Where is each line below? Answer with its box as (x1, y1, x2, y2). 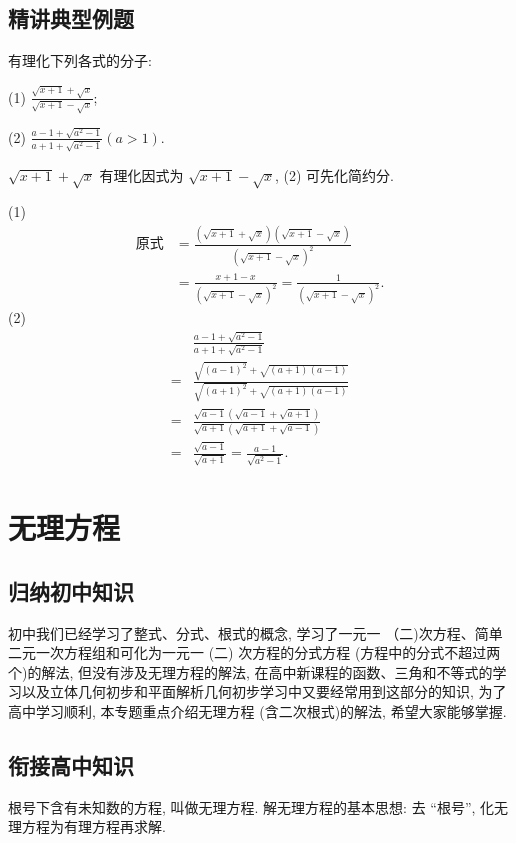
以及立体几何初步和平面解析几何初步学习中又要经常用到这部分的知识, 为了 (21, 681, 507, 702)
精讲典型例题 (8, 3, 134, 34)
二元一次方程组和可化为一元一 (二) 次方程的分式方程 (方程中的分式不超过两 (8, 642, 501, 663)
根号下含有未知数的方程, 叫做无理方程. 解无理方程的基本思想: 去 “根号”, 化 (8, 796, 495, 817)
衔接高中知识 (8, 749, 134, 780)
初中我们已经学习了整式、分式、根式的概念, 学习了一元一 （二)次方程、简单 (8, 622, 503, 643)
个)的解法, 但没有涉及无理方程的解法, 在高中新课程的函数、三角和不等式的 (8, 661, 493, 682)
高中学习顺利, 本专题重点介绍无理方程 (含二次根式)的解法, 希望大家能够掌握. (8, 700, 507, 721)
